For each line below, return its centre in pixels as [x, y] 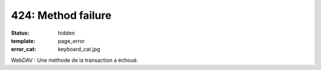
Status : [20, 33]
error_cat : [23, 49]
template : [23, 41]
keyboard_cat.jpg [79, 49]
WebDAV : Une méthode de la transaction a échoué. [75, 60]
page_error [72, 41]
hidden [67, 33]
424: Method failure [61, 15]
